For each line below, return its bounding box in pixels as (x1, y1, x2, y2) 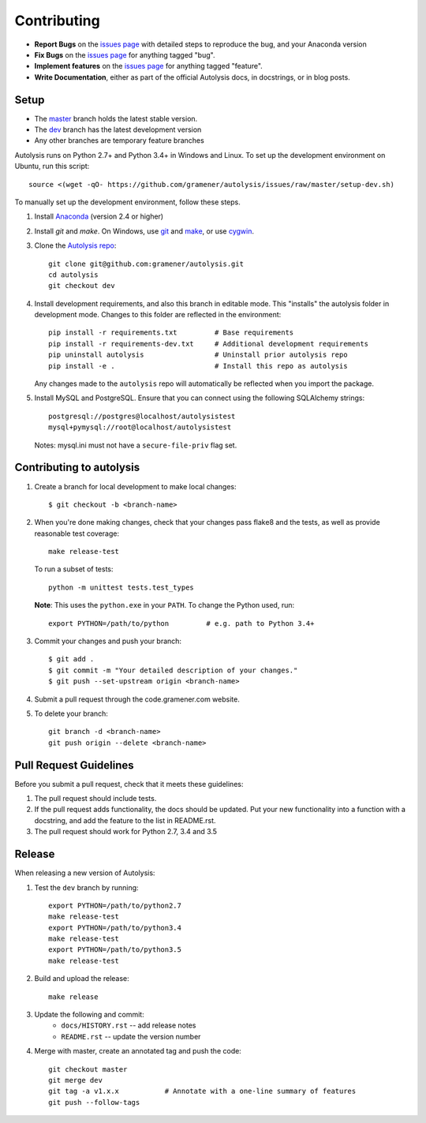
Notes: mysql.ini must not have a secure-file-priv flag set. (34, 440, 237, 450)
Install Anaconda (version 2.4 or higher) (34, 211, 164, 221)
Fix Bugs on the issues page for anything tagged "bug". (34, 50, 215, 59)
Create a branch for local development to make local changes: (34, 481, 237, 491)
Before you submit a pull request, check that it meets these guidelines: (14, 779, 244, 788)
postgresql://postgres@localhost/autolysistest (48, 411, 236, 421)
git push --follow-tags (48, 1098, 140, 1106)
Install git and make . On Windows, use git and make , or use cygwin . (34, 226, 254, 236)
